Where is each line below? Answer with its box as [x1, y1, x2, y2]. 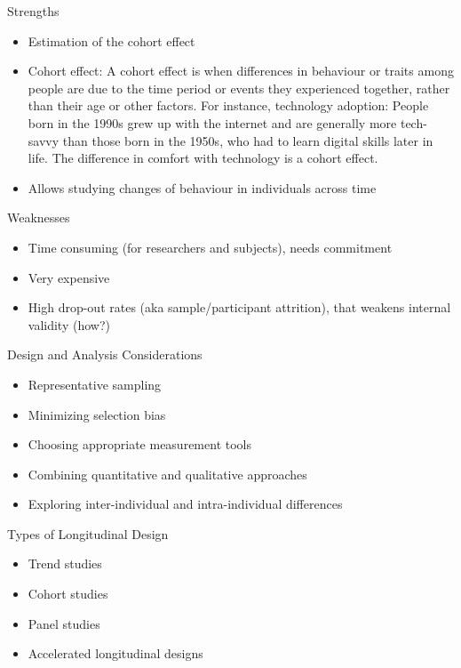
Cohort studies [28, 584, 108, 603]
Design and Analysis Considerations [7, 345, 203, 364]
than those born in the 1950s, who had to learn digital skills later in [62, 131, 433, 149]
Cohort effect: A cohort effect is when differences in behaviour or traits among [28, 61, 454, 80]
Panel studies [28, 614, 100, 632]
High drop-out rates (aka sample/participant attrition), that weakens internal [28, 298, 451, 317]
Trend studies [28, 554, 102, 573]
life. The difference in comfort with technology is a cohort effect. [28, 149, 378, 167]
